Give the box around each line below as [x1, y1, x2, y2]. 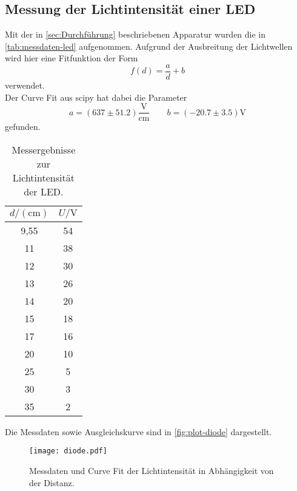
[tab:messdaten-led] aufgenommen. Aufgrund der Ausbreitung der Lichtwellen [5, 39, 293, 52]
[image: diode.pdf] [29, 447, 107, 456]
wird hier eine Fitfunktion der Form [5, 52, 138, 64]
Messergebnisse [12, 142, 76, 157]
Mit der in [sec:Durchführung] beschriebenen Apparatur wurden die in [5, 28, 266, 41]
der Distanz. [29, 476, 75, 489]
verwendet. [5, 79, 45, 92]
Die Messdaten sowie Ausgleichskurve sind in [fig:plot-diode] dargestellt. [5, 425, 272, 438]
